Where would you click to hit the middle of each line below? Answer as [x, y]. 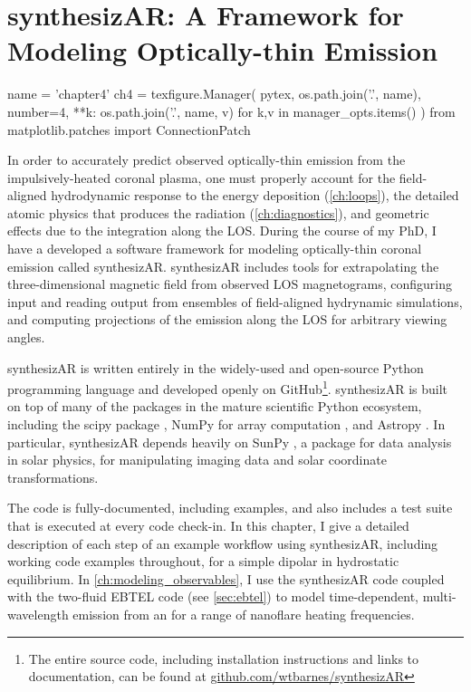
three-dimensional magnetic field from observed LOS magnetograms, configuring [230, 284]
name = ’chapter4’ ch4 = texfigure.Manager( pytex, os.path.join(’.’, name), [214, 94]
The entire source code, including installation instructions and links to [224, 658]
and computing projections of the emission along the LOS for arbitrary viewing [227, 319]
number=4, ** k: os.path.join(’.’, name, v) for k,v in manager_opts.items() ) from [231, 111]
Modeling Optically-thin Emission [223, 50]
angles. [26, 337]
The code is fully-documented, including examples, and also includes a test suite [230, 508]
